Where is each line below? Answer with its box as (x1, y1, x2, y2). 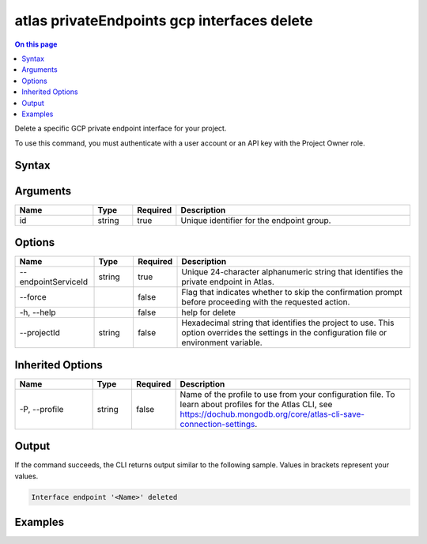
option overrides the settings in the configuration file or (181, 327, 387, 338)
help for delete (181, 307, 236, 318)
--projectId (19, 327, 61, 338)
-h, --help (19, 307, 56, 318)
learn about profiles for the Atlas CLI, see (179, 399, 333, 410)
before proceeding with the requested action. (181, 297, 350, 308)
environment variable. (181, 337, 263, 348)
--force (19, 292, 47, 303)
